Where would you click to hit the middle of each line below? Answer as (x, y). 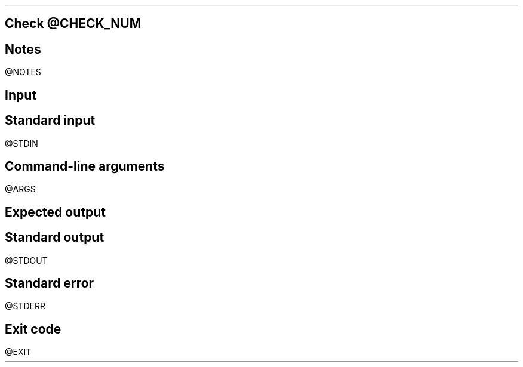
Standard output (55, 238)
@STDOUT (26, 260)
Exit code (33, 329)
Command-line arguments (85, 166)
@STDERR (25, 306)
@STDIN (21, 143)
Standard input (50, 121)
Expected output (55, 212)
